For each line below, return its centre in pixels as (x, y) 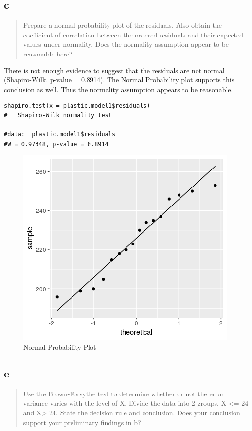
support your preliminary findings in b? (82, 422)
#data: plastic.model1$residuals (60, 135)
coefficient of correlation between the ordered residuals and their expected (133, 34)
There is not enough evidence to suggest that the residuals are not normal (114, 70)
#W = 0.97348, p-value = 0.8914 (56, 144)
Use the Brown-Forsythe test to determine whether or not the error (124, 393)
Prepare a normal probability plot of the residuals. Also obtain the (123, 25)
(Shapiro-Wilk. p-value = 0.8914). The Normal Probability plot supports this (119, 80)
